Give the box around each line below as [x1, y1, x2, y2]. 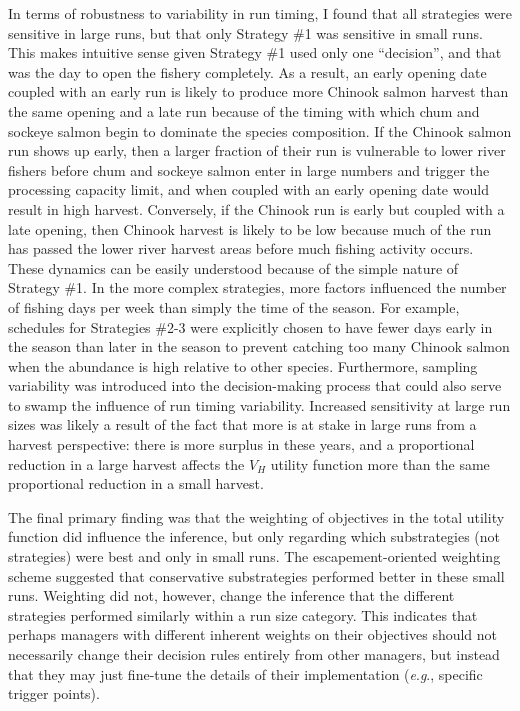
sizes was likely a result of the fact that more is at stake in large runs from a [8, 414, 477, 435]
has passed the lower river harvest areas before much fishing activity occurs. [8, 238, 474, 259]
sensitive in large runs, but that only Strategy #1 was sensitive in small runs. [8, 22, 483, 43]
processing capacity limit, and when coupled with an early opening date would [8, 179, 489, 200]
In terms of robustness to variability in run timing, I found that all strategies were [8, 3, 512, 23]
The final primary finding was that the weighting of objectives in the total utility [8, 506, 505, 527]
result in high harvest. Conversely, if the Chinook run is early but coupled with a [8, 198, 505, 219]
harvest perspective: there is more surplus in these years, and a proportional [8, 434, 475, 455]
